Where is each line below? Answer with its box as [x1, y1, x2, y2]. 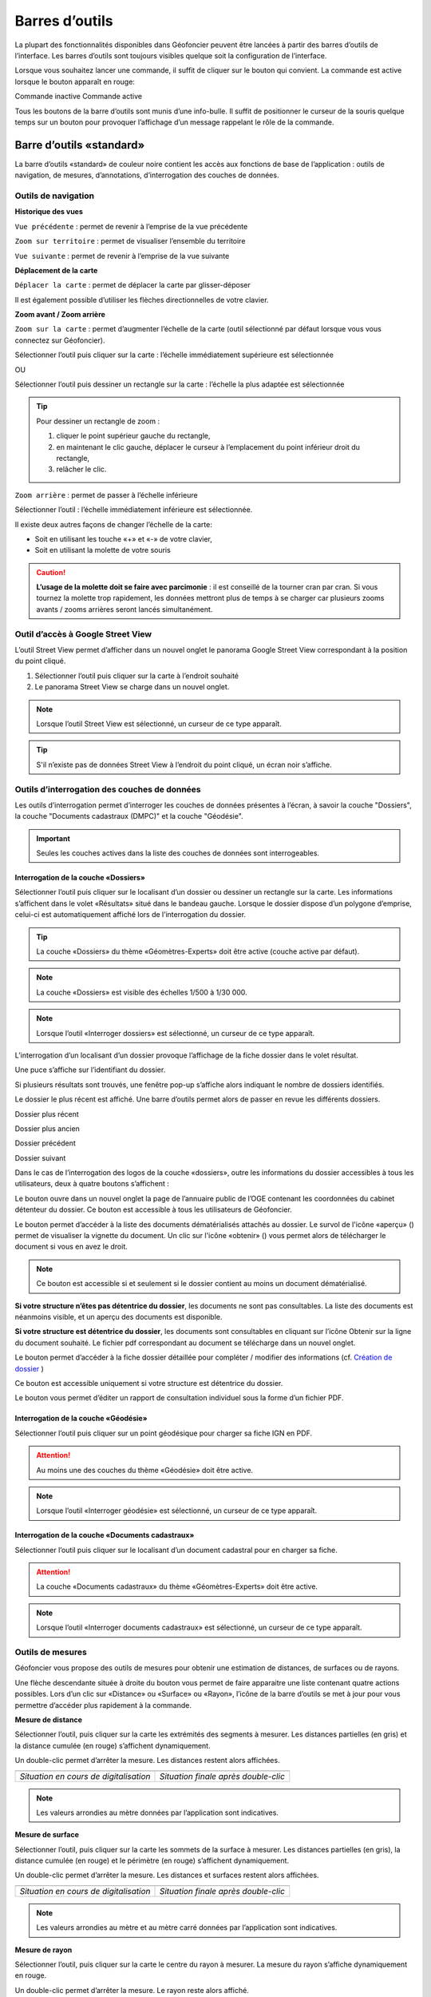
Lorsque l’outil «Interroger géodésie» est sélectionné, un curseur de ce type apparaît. [36, 1506, 318, 1515]
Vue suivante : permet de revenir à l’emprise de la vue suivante [14, 251, 230, 260]
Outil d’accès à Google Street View [14, 628, 152, 639]
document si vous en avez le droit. [14, 1242, 128, 1252]
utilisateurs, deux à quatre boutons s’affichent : [14, 1179, 169, 1189]
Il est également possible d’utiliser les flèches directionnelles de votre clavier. [14, 295, 269, 304]
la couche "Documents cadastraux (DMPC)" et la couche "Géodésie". [14, 812, 243, 821]
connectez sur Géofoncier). [14, 335, 105, 345]
